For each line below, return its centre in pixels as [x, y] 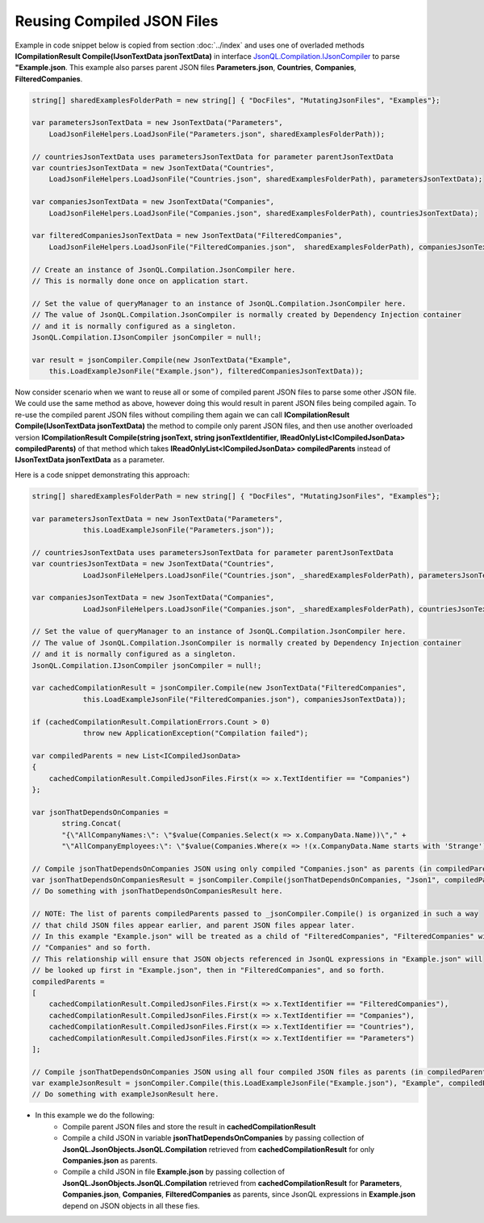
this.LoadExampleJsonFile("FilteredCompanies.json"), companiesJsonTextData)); [244, 699]
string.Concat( [92, 824]
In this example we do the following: [95, 1115]
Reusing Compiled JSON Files [117, 21]
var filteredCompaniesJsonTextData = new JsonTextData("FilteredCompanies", [187, 236]
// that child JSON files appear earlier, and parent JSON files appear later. [194, 925]
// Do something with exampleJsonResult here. [125, 1094]
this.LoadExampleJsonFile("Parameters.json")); [179, 530]
